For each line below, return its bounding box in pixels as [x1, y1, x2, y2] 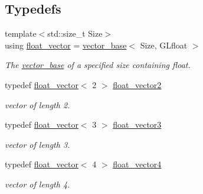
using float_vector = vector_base [5, 38, 127, 51]
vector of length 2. [5, 98, 70, 111]
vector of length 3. [5, 138, 70, 150]
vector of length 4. [5, 177, 70, 190]
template [5, 27, 37, 40]
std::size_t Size [47, 27, 103, 40]
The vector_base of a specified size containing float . [5, 59, 191, 71]
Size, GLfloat [140, 38, 188, 51]
